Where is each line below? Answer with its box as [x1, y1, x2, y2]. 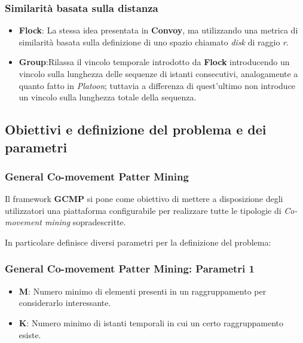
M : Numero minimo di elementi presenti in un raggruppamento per [19, 284, 267, 297]
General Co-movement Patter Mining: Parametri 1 [5, 261, 255, 276]
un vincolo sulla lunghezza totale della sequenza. [19, 91, 197, 103]
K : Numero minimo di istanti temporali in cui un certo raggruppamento [19, 316, 284, 329]
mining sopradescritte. [44, 216, 126, 228]
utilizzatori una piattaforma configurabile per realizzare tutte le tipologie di [5, 204, 281, 216]
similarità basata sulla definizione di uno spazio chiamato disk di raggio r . [19, 35, 289, 48]
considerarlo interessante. [19, 296, 111, 309]
